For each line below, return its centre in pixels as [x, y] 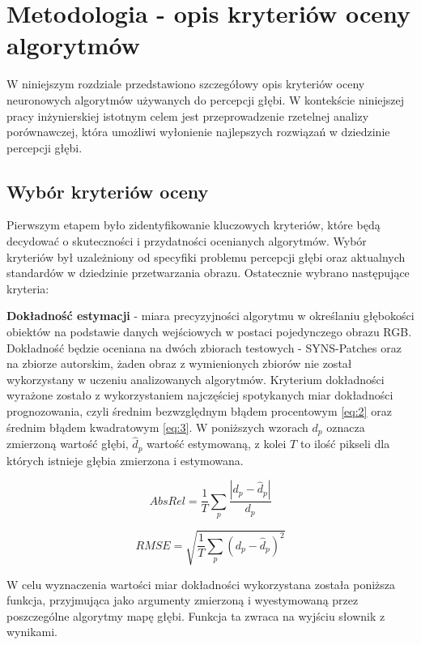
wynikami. [32, 632]
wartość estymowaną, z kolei [217, 444]
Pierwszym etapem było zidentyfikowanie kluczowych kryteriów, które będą [193, 225]
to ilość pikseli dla [345, 444]
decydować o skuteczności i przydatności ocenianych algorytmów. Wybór [187, 241]
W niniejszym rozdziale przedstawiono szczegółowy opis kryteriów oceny [186, 84]
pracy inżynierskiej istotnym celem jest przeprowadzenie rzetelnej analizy [188, 115]
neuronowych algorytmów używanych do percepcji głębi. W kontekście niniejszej [206, 99]
